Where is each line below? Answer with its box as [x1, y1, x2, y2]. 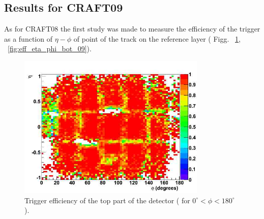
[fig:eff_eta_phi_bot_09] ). [8, 43, 92, 54]
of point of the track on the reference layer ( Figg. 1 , [73, 33, 241, 44]
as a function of [4, 33, 52, 44]
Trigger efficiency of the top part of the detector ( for [24, 195, 190, 205]
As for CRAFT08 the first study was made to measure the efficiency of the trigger [4, 23, 260, 34]
